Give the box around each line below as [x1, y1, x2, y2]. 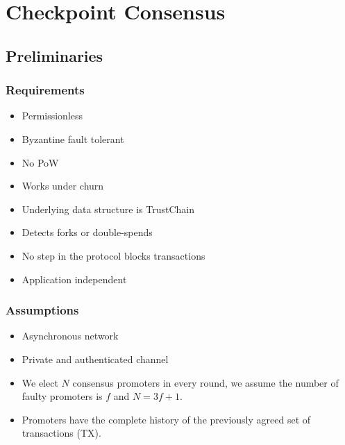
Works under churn [22, 178, 104, 193]
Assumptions [6, 301, 79, 319]
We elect [22, 375, 58, 389]
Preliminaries [6, 44, 103, 66]
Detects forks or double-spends [22, 225, 153, 240]
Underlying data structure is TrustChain [22, 201, 194, 216]
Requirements [6, 81, 85, 99]
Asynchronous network [22, 328, 119, 343]
